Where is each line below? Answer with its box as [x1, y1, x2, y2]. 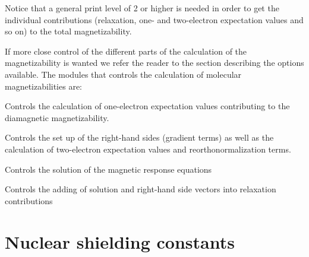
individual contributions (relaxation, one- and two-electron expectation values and [5, 13, 304, 26]
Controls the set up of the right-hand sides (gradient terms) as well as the [5, 131, 274, 144]
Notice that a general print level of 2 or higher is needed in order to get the [5, 2, 279, 14]
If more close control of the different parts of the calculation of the [5, 45, 247, 57]
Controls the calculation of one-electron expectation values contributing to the [5, 100, 290, 112]
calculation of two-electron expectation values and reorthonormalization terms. [5, 142, 291, 155]
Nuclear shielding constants [5, 229, 235, 253]
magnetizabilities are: [5, 80, 83, 92]
